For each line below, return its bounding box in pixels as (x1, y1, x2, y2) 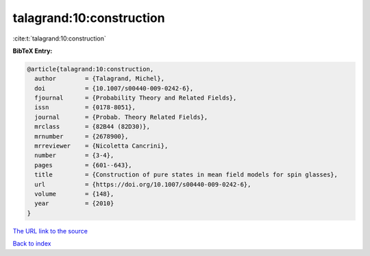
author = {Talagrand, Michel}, (34, 75, 164, 82)
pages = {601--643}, (34, 161, 133, 169)
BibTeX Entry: (12, 47, 53, 55)
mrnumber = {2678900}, (34, 132, 129, 140)
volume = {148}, (34, 190, 114, 198)
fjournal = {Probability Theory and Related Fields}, (34, 94, 237, 102)
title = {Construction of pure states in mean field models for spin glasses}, (34, 171, 338, 178)
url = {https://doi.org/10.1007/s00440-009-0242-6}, (34, 181, 251, 188)
